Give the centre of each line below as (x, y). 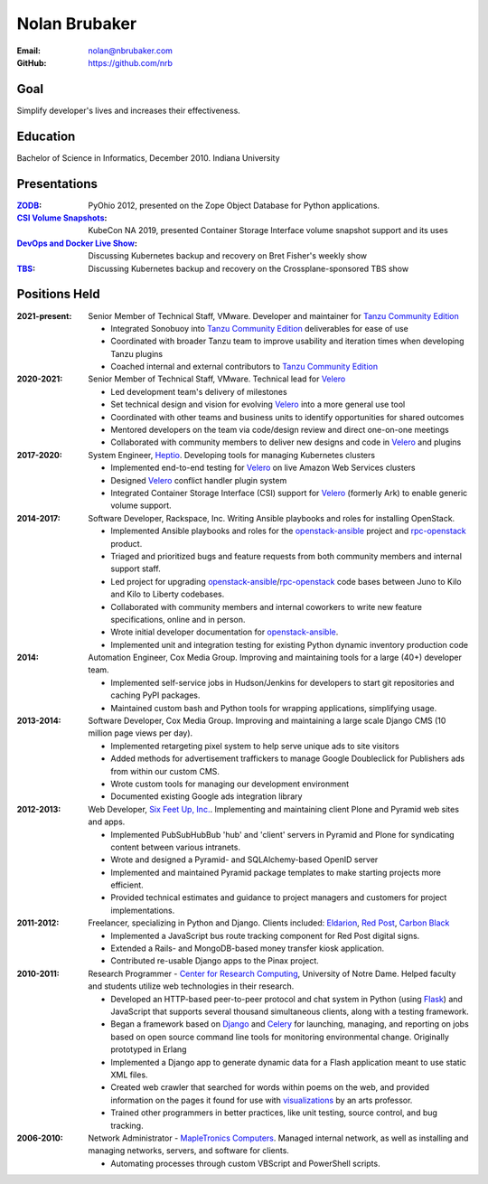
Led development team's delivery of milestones (199, 391)
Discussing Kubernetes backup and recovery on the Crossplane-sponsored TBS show (249, 268)
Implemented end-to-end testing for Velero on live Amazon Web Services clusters (263, 468)
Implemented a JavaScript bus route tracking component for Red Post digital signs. (265, 935)
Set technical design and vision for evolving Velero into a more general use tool (258, 404)
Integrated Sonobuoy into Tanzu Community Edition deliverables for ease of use (259, 328)
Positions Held (58, 294)
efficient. (127, 885)
